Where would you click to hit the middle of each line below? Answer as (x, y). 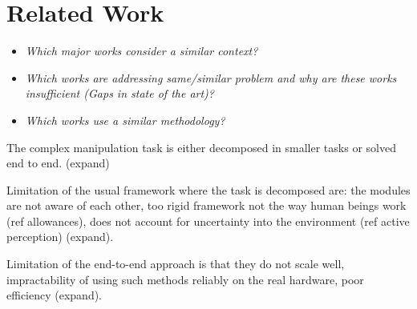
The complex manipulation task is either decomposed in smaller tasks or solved (201, 147)
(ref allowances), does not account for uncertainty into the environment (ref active (208, 221)
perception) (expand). (60, 237)
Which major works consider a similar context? (142, 51)
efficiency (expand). (54, 295)
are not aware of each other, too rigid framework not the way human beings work (206, 205)
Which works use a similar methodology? (125, 120)
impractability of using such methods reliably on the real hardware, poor (185, 279)
